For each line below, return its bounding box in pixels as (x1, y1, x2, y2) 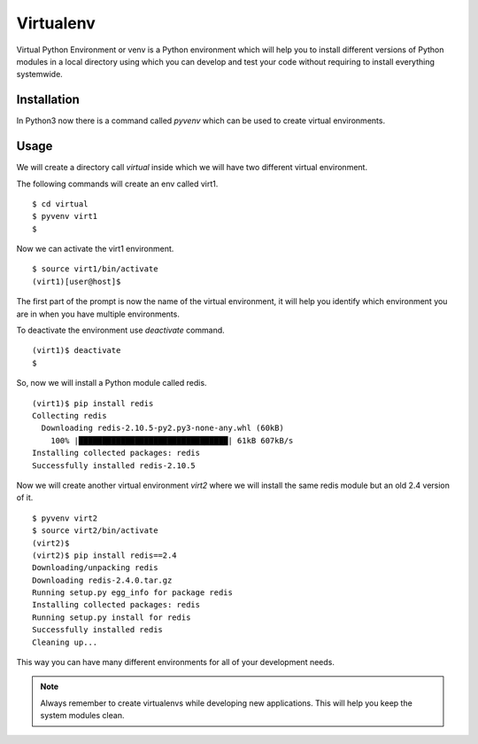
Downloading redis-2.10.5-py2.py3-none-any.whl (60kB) (41, 423, 285, 434)
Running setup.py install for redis (32, 612, 191, 623)
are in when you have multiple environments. (16, 309, 181, 319)
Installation (16, 92, 80, 107)
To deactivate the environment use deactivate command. (16, 325, 225, 336)
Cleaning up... (32, 637, 98, 647)
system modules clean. (40, 710, 125, 721)
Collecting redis (32, 411, 107, 420)
